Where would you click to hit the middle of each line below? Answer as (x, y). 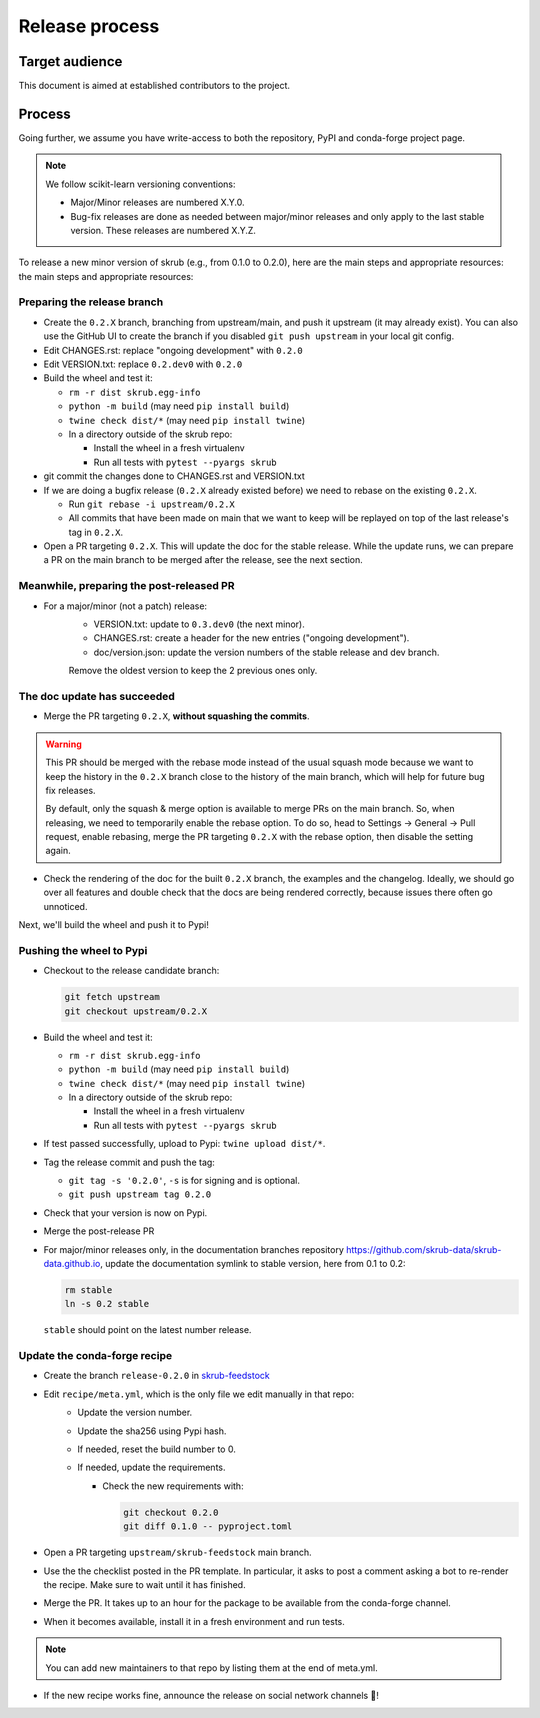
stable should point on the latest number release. (147, 1330)
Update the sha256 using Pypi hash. (152, 1431)
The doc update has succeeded (96, 696)
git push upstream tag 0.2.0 (140, 1194)
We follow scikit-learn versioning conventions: (140, 184)
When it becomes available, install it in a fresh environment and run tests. (194, 1621)
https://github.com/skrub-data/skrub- (423, 1249)
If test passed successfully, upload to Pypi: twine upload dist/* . (184, 1144)
